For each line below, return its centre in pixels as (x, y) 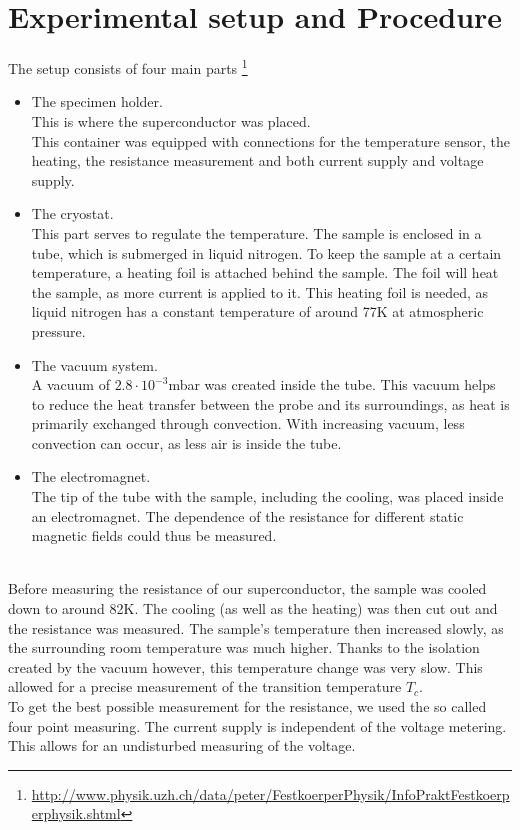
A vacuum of (70, 384)
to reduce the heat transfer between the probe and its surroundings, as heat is (270, 403)
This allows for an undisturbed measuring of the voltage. (182, 745)
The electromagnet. (91, 476)
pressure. (58, 330)
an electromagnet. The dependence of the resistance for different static (247, 515)
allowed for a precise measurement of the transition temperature (205, 686)
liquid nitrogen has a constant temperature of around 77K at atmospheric (257, 311)
